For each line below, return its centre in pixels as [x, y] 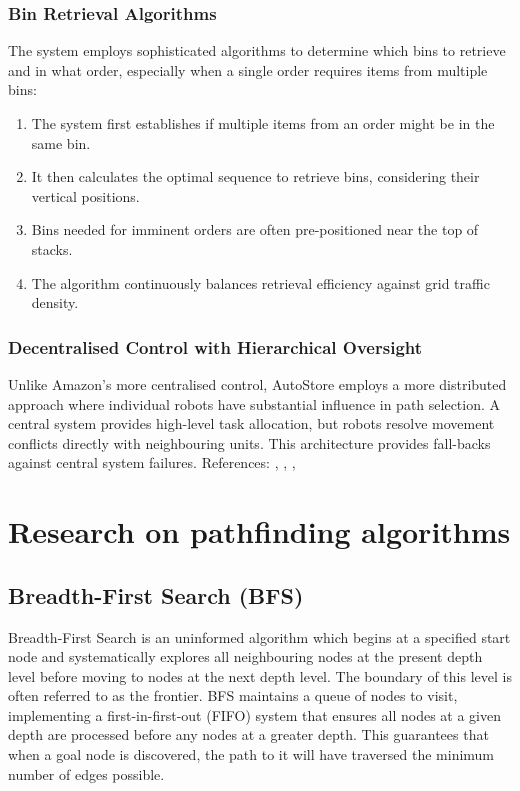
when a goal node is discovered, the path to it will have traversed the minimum [251, 754]
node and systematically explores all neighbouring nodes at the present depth [245, 656]
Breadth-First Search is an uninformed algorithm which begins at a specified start [259, 636]
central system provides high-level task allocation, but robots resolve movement [251, 423]
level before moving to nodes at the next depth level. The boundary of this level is [260, 675]
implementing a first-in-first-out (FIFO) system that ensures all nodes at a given [254, 714]
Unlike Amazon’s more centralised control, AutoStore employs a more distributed [257, 383]
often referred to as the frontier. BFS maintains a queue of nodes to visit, [233, 695]
